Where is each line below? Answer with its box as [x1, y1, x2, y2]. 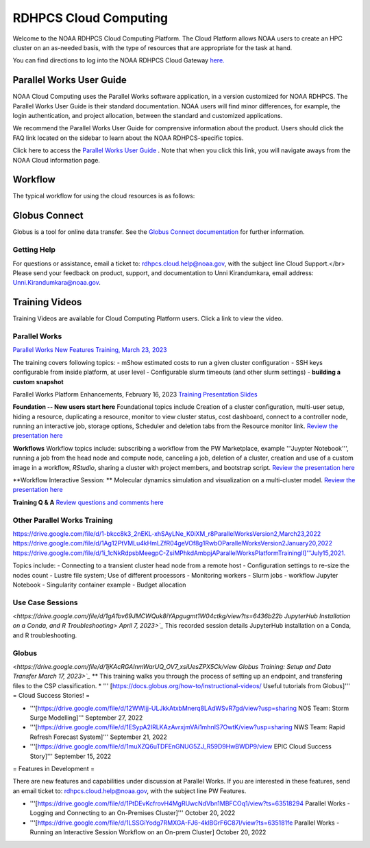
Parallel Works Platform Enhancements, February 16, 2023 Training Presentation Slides [12, 390, 258, 398]
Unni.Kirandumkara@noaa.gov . [12, 279, 101, 287]
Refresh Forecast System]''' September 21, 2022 [29, 733, 168, 741]
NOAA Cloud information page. [12, 156, 101, 164]
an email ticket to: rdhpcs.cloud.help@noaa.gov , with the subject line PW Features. [12, 786, 247, 795]
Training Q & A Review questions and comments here [12, 498, 164, 506]
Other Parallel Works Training [12, 515, 113, 525]
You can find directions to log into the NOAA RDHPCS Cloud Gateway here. [12, 56, 225, 64]
